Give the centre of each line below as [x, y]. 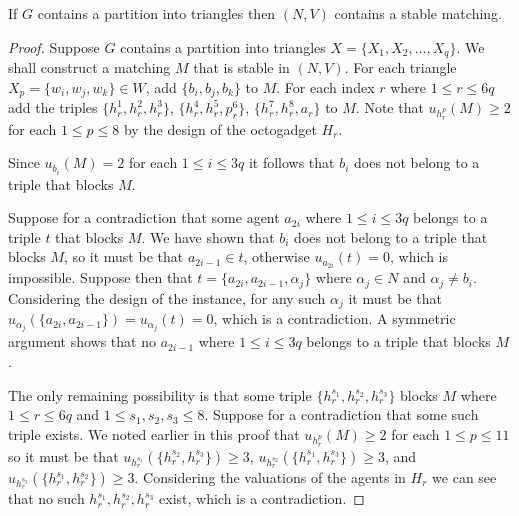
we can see [464, 477]
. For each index [325, 86]
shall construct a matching [89, 67]
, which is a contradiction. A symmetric [334, 318]
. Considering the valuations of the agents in [270, 477]
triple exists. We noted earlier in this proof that [154, 433]
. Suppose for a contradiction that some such [341, 414]
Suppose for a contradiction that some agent [144, 217]
